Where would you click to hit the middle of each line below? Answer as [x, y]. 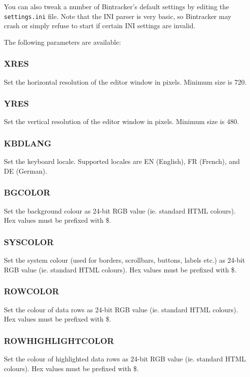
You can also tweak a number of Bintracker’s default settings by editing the [116, 6]
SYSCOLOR [29, 242]
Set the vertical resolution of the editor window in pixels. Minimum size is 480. [122, 121]
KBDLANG [28, 143]
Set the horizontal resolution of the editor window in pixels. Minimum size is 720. [125, 81]
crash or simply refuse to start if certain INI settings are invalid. [100, 26]
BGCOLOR [27, 192]
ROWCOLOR [32, 291]
